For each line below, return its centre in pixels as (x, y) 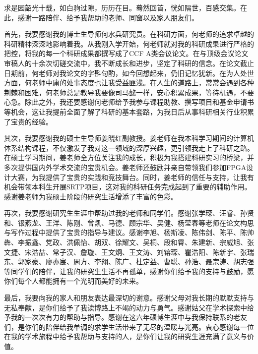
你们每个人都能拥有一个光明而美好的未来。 (73, 281)
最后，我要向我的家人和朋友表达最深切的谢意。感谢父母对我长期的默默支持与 (129, 298)
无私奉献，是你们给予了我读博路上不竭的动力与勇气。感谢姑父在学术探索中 (126, 307)
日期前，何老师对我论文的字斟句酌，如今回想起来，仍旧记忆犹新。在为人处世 (129, 73)
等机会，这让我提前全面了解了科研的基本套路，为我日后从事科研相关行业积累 (129, 111)
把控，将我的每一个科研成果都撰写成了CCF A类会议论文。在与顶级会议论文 (126, 53)
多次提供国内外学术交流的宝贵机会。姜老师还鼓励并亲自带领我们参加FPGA (125, 167)
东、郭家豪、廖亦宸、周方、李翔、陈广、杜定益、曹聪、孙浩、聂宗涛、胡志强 (129, 262)
